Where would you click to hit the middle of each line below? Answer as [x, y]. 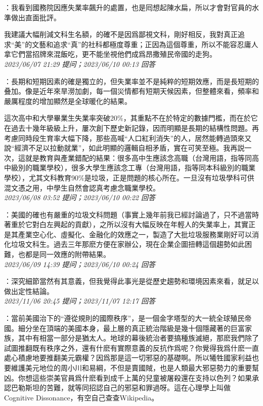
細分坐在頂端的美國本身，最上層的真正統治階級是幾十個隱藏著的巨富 [131, 328]
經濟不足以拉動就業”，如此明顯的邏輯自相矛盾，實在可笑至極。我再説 [129, 148]
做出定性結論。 [29, 291]
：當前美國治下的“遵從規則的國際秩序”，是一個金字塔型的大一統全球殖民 [124, 318]
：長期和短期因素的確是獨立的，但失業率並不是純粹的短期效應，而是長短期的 [131, 81]
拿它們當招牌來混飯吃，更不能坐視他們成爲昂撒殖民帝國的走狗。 [110, 54]
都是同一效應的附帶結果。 [68, 254]
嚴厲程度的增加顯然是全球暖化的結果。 [68, 101]
